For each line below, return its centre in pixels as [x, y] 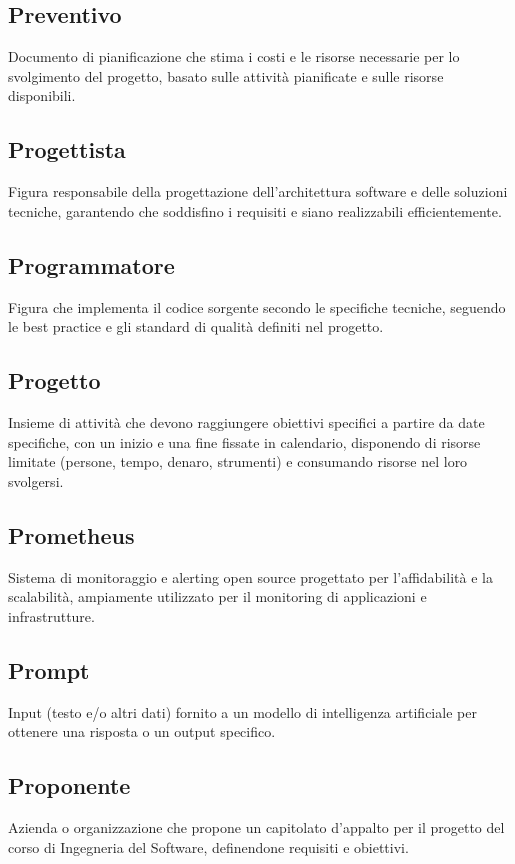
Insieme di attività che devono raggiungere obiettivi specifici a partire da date [246, 421]
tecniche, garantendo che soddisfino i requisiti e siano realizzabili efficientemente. [255, 210]
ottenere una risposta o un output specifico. [142, 731]
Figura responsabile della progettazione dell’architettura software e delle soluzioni [258, 191]
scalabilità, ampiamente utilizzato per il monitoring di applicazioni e [217, 596]
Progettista [67, 149]
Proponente [69, 785]
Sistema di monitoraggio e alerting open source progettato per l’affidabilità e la [250, 576]
